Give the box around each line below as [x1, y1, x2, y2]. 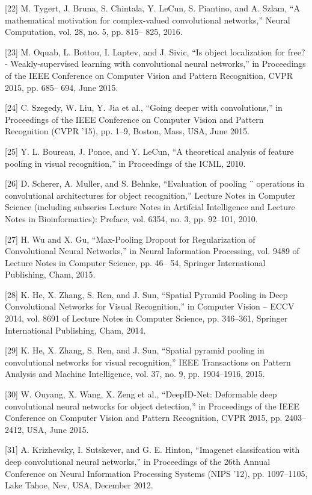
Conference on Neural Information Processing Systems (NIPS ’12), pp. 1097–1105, [5, 467, 308, 479]
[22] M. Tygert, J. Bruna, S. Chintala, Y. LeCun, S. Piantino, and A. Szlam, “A [5, 2, 300, 14]
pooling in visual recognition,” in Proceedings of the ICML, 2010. [5, 157, 246, 169]
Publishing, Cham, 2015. [5, 268, 96, 281]
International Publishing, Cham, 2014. [5, 323, 146, 336]
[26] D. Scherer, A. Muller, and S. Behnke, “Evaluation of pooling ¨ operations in [5, 177, 305, 190]
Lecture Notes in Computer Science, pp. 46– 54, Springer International [5, 256, 266, 269]
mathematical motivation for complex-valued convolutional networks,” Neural [5, 13, 290, 26]
